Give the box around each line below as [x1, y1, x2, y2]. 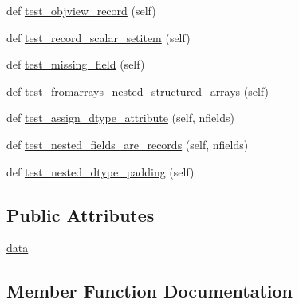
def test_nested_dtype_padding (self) [6, 163, 195, 180]
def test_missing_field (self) [6, 56, 145, 73]
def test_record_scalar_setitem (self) [6, 29, 191, 45]
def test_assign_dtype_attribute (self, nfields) [6, 109, 234, 126]
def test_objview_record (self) [6, 2, 156, 18]
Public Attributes [6, 202, 155, 227]
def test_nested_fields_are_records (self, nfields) [6, 136, 249, 152]
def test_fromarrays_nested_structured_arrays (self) [6, 82, 269, 99]
